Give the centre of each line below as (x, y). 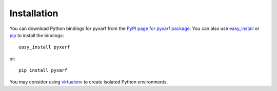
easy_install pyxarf (44, 47)
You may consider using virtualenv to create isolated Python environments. (89, 82)
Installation (34, 13)
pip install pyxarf (43, 70)
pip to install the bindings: (37, 35)
